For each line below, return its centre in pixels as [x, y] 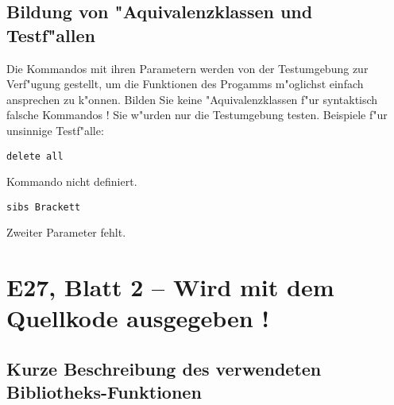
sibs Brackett [44, 207]
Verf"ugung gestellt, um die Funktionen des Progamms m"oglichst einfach [185, 84]
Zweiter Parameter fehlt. [66, 232]
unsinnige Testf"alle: [55, 130]
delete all [35, 156]
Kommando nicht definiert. [72, 181]
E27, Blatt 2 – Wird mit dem [170, 287]
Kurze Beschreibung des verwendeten [164, 369]
